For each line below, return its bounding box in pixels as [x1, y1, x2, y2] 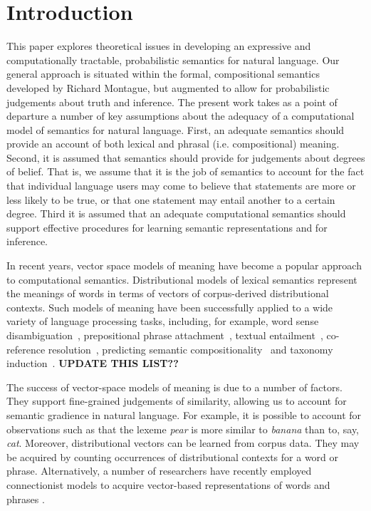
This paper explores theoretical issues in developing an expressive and [6, 38, 311, 53]
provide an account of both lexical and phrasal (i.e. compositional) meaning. [6, 136, 340, 151]
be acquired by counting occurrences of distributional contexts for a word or [6, 449, 339, 464]
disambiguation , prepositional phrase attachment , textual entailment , [6, 328, 323, 342]
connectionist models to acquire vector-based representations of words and [6, 477, 330, 492]
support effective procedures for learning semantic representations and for [6, 220, 328, 234]
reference [6, 341, 46, 356]
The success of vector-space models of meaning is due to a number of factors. [6, 379, 343, 394]
